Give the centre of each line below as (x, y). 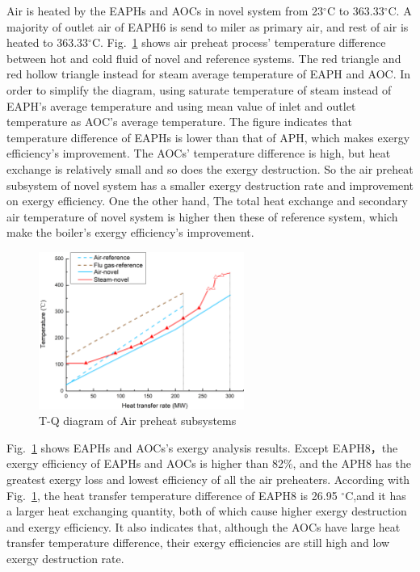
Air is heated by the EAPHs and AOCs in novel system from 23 (165, 11)
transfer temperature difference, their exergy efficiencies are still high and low (198, 543)
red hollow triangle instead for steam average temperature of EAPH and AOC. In (209, 74)
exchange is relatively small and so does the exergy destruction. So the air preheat (210, 168)
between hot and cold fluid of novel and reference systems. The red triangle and (204, 58)
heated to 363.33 (48, 42)
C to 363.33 (355, 11)
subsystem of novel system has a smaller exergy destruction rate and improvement (210, 185)
